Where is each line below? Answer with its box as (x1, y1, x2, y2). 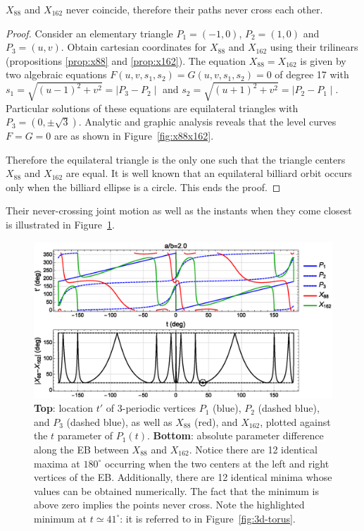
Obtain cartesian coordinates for (67, 39, 207, 54)
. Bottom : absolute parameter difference (146, 428, 324, 443)
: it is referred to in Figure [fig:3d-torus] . (120, 511, 296, 525)
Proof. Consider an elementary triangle (6, 25, 173, 40)
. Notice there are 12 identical (189, 441, 318, 456)
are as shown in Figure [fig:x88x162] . (54, 128, 214, 143)
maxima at (34, 456, 80, 470)
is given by (300, 53, 346, 68)
